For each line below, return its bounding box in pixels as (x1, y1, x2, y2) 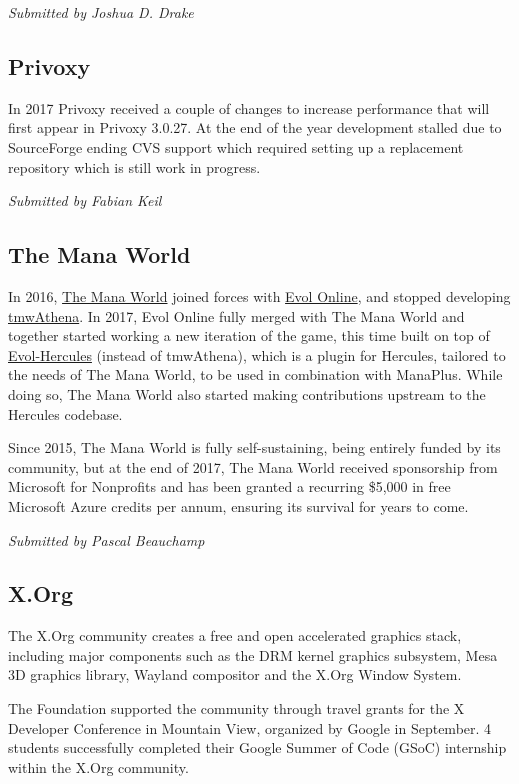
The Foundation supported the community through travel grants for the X (8, 698, 465, 719)
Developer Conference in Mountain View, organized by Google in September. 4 (8, 717, 492, 738)
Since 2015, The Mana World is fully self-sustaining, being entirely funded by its (8, 437, 501, 458)
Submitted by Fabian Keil (8, 190, 162, 211)
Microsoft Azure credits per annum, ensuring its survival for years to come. (8, 495, 469, 516)
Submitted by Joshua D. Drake (8, 2, 194, 22)
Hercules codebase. (8, 403, 123, 424)
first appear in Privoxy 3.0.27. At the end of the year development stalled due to (8, 117, 502, 138)
